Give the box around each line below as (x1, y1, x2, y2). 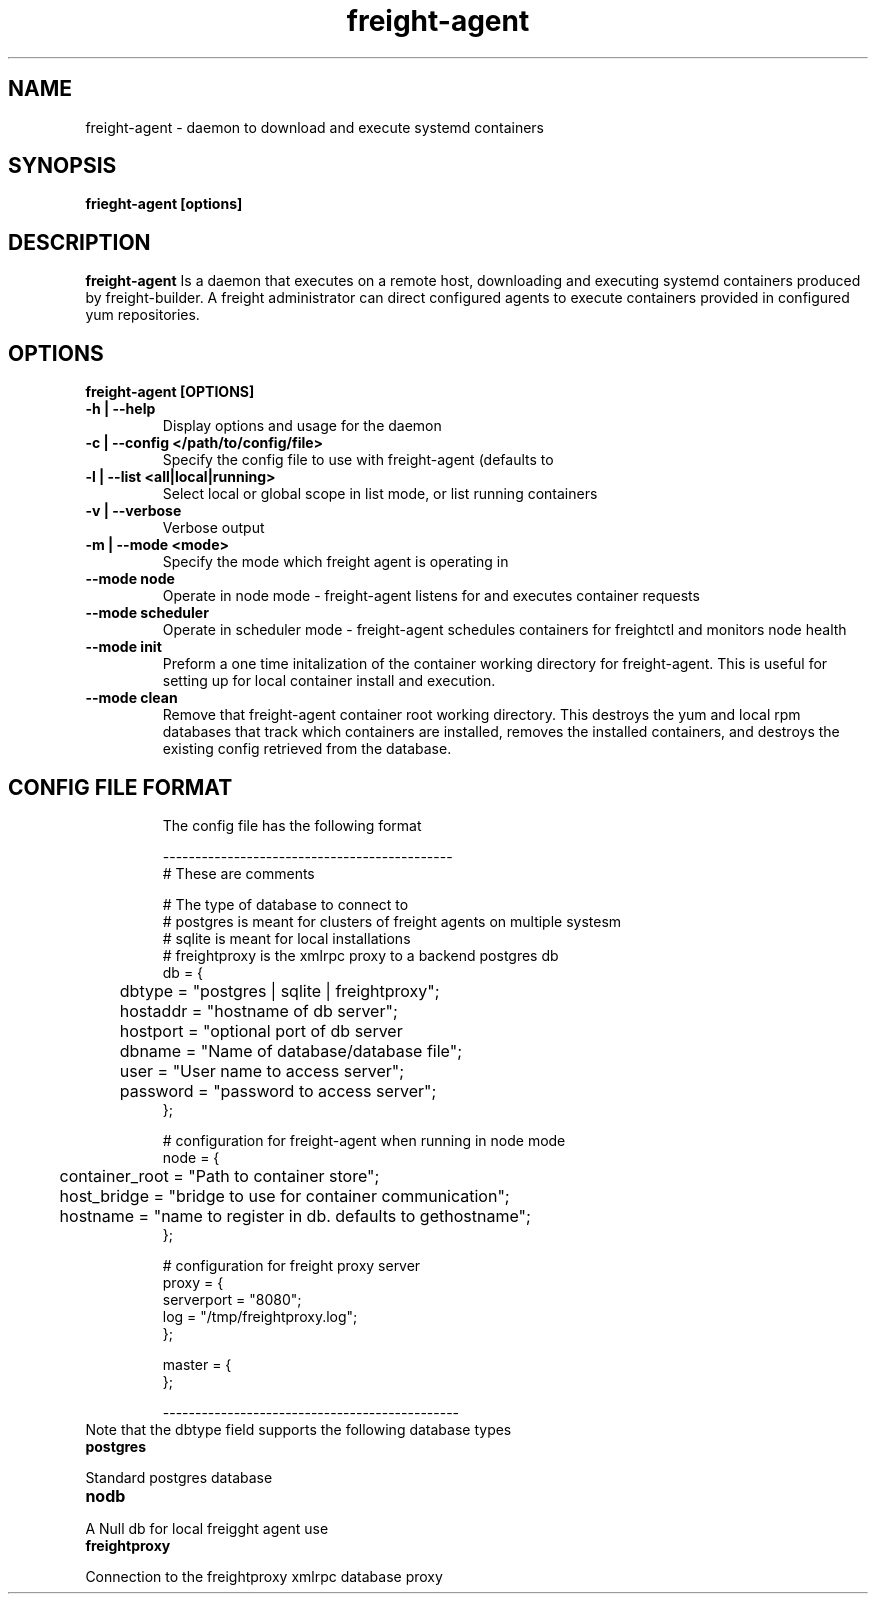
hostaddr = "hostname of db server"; (119, 1000, 398, 1021)
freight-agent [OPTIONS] (85, 383, 255, 401)
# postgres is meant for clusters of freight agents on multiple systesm (162, 912, 622, 930)
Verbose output (162, 519, 265, 537)
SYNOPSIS (8, 153, 117, 179)
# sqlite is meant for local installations (162, 929, 411, 947)
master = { (162, 1355, 232, 1373)
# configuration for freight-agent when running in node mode (162, 1131, 566, 1149)
